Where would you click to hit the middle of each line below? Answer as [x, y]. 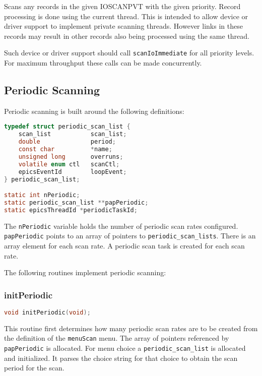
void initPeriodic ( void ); [47, 313]
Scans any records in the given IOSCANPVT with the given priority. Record [122, 6]
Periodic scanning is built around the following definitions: [94, 111]
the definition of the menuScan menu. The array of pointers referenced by [117, 338]
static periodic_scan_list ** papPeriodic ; [76, 202]
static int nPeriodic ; [42, 195]
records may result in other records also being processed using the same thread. [127, 36]
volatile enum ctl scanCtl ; [69, 164]
